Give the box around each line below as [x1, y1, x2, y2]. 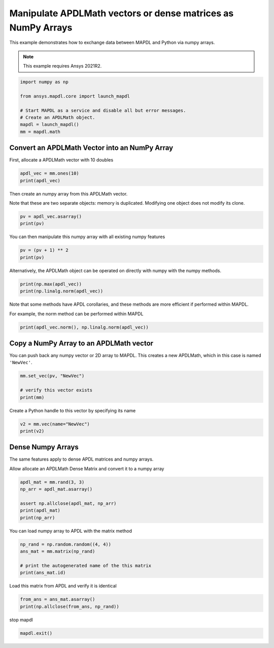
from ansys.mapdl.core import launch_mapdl [20, 93, 130, 99]
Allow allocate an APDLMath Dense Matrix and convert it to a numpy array [9, 465, 164, 472]
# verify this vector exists [20, 387, 93, 393]
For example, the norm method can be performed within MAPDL [9, 310, 144, 317]
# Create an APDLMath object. [20, 115, 95, 120]
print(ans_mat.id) [20, 570, 66, 576]
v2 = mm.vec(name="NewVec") [20, 421, 90, 427]
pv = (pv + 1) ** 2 [20, 247, 68, 253]
